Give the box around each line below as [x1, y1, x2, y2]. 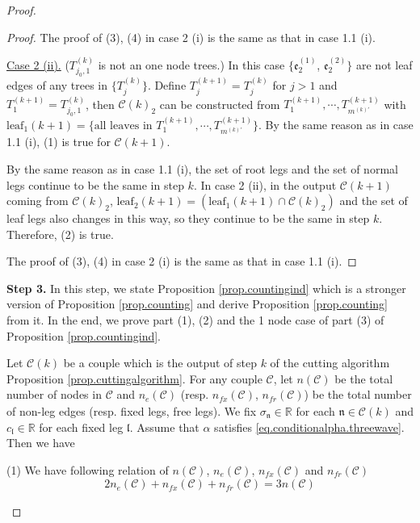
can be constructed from [159, 95, 280, 112]
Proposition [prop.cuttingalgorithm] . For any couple [6, 370, 262, 387]
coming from [6, 192, 69, 209]
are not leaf [355, 56, 413, 73]
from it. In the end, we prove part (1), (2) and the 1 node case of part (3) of [6, 312, 384, 328]
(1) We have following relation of [6, 461, 169, 478]
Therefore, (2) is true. [6, 225, 114, 242]
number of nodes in [6, 386, 102, 403]
